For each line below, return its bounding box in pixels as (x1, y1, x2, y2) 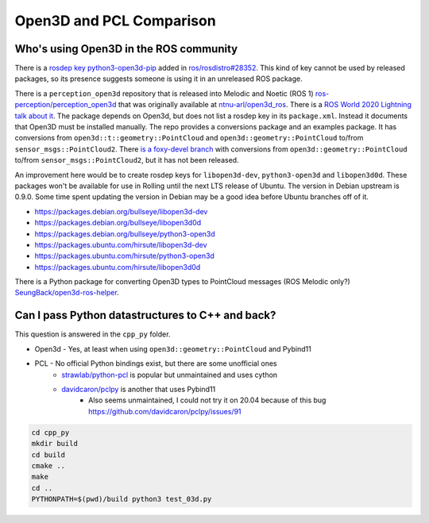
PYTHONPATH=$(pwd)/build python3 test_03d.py (31, 494, 212, 504)
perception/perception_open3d (14, 100, 117, 110)
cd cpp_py (31, 428, 70, 436)
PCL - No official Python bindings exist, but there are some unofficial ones (34, 359, 277, 368)
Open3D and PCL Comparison (14, 12, 216, 29)
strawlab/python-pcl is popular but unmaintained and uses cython (61, 370, 278, 379)
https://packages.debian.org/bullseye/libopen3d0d (34, 218, 202, 228)
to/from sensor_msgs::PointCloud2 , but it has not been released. (14, 156, 239, 165)
